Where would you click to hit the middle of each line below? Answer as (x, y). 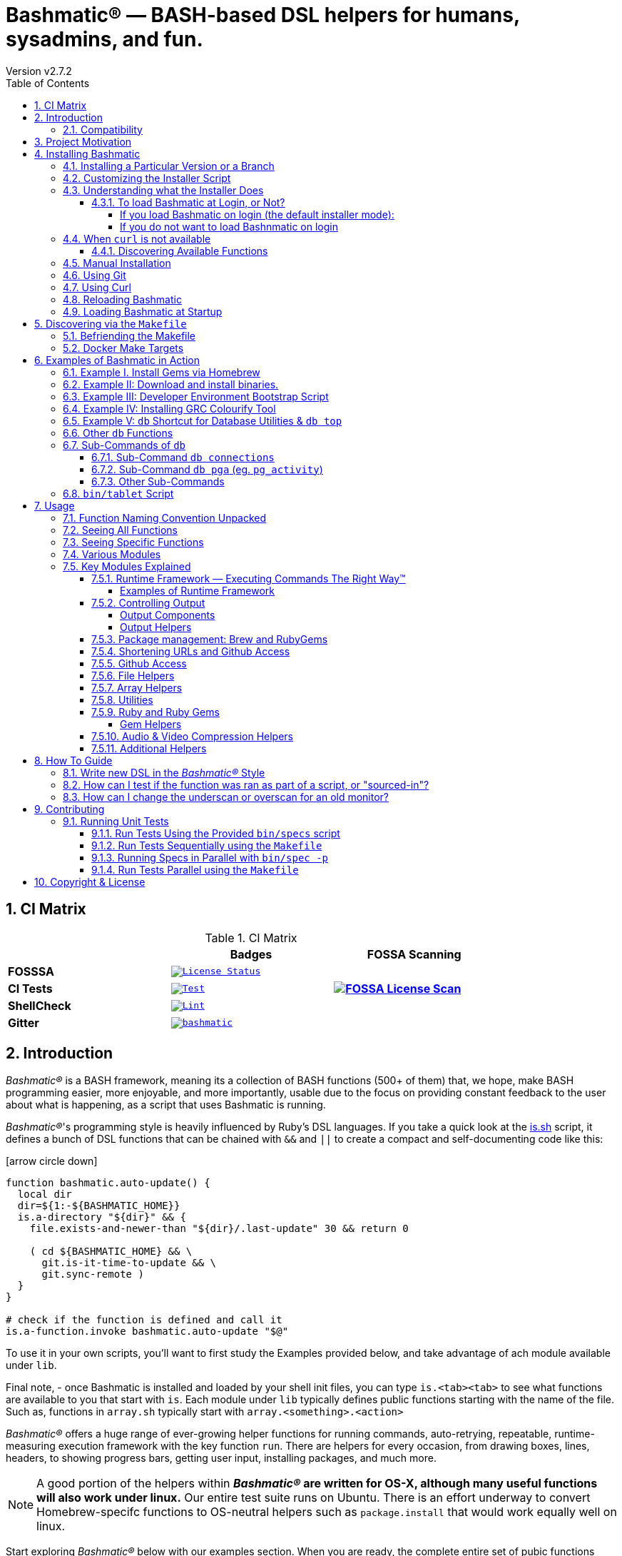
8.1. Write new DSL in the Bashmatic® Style (164, 772)
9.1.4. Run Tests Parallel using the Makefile (195, 869)
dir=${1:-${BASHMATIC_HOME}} (99, 1206)
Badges (251, 954)
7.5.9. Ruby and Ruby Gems (155, 712)
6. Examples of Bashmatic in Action (117, 360)
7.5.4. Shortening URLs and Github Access (191, 651)
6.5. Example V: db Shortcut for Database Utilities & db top (203, 420)
